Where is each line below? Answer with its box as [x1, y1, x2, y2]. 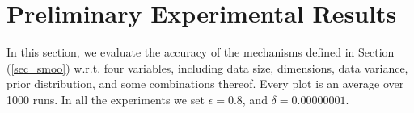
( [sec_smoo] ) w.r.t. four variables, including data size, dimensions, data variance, [6, 59, 408, 76]
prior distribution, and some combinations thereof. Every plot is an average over [6, 75, 404, 92]
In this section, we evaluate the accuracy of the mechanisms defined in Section [6, 44, 395, 61]
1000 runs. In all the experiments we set [6, 90, 205, 107]
